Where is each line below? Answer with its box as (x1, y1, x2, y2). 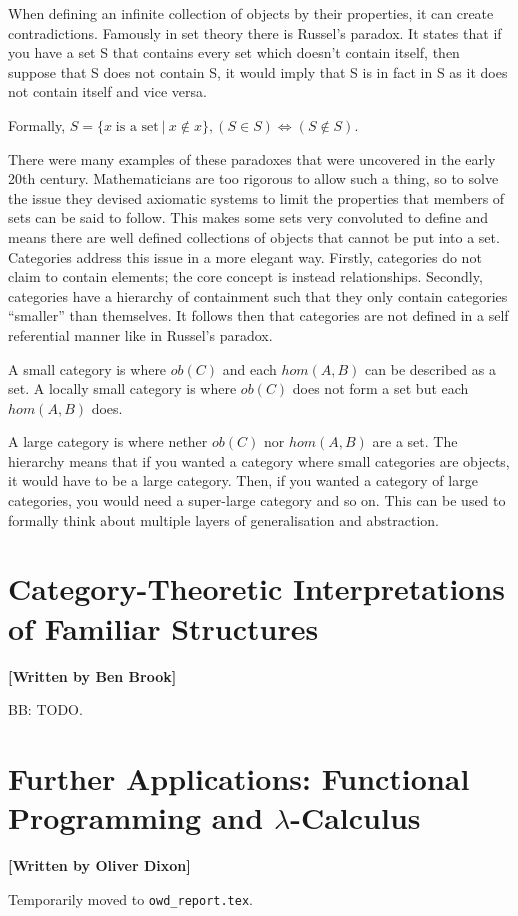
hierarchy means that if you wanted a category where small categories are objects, (8, 450, 510, 471)
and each (222, 358, 277, 379)
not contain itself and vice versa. (8, 81, 207, 102)
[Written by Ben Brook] (8, 665, 177, 686)
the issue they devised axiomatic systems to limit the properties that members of (8, 187, 505, 208)
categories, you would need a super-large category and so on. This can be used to (8, 490, 506, 511)
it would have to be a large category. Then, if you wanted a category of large (8, 470, 478, 491)
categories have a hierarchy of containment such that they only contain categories (8, 285, 508, 306)
